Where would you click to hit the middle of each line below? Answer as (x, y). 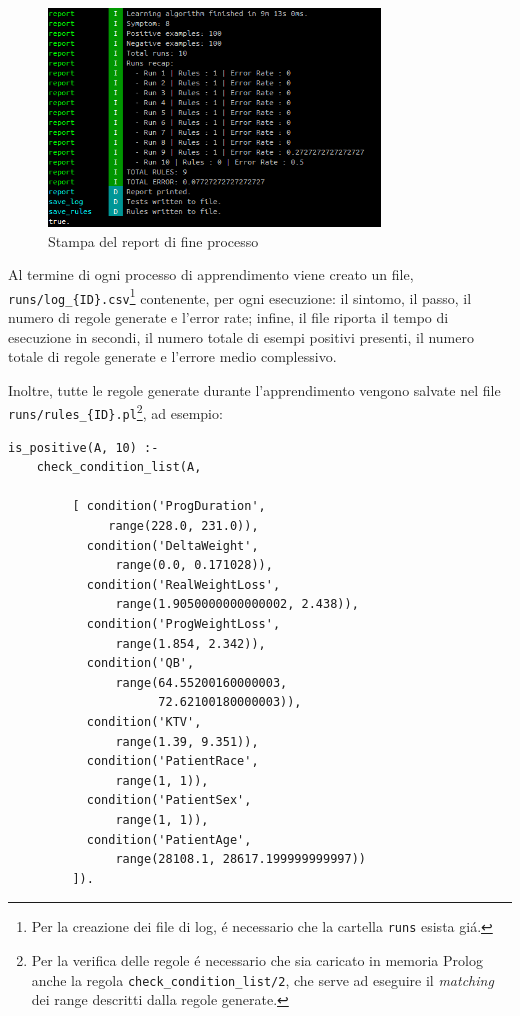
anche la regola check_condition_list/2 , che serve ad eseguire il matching (262, 979)
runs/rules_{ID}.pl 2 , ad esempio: (115, 412)
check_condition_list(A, (119, 467)
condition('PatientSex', (169, 800)
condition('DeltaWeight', (172, 545)
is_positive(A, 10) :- (83, 447)
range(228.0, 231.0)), (183, 526)
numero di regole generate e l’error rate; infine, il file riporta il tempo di (228, 317)
